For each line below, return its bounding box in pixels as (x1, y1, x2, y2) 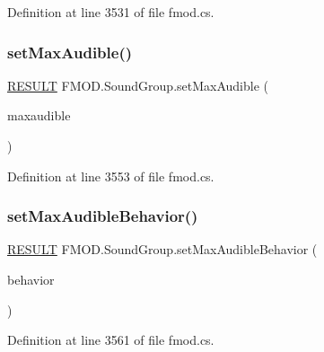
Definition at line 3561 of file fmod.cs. (7, 330, 215, 349)
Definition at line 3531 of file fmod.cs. (7, 3, 215, 21)
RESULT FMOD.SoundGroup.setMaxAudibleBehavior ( (7, 240, 318, 259)
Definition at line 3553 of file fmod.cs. (7, 166, 215, 185)
